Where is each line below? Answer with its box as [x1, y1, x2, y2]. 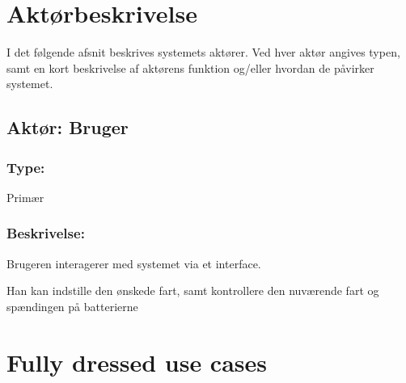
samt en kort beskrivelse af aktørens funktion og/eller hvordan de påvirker [6, 59, 374, 76]
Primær [6, 188, 44, 205]
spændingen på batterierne [6, 297, 138, 314]
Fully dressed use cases [6, 345, 268, 378]
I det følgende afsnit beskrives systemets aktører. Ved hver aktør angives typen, [6, 44, 400, 61]
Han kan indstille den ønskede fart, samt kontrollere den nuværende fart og [6, 282, 379, 299]
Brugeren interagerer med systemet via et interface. [6, 255, 261, 271]
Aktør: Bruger [6, 115, 129, 140]
